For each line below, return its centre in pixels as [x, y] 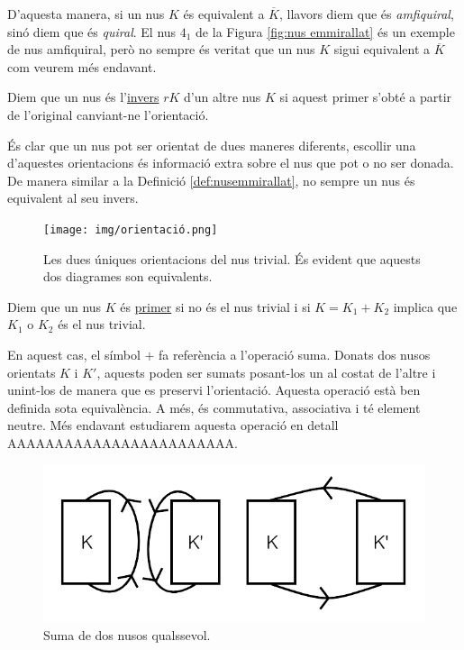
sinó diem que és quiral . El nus [92, 31]
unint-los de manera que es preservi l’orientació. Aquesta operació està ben [214, 390]
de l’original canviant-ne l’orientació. [108, 114]
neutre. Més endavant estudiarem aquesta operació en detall [173, 425]
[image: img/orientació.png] [131, 229]
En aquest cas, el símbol [74, 354]
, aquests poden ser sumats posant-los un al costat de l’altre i [266, 372]
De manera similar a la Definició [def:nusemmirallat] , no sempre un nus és [211, 180]
